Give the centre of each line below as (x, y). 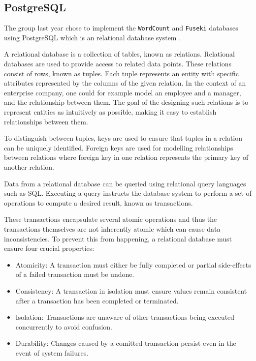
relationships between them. (46, 121)
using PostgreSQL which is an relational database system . (93, 37)
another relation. (29, 166)
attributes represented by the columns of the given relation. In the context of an (125, 83)
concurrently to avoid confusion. (64, 326)
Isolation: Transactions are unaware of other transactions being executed (125, 317)
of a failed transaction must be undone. (75, 274)
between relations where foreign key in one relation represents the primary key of (126, 157)
